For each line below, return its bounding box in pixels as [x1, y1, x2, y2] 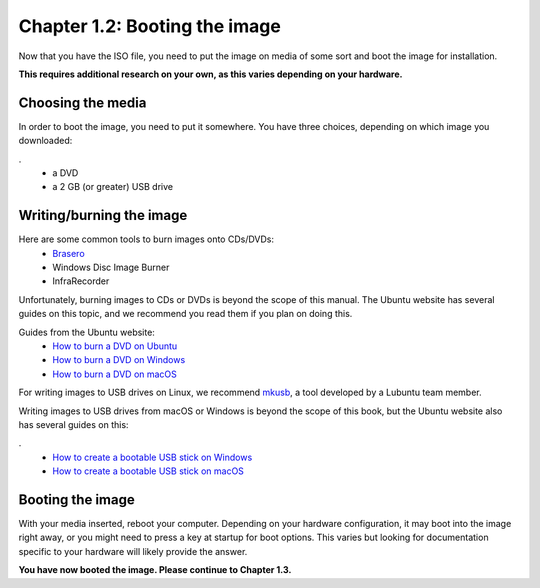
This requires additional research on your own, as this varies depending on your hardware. [18, 68, 403, 80]
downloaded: [18, 135, 73, 147]
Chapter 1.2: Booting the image [18, 15, 282, 37]
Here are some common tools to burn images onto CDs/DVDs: [18, 233, 275, 245]
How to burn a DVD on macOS [52, 368, 177, 380]
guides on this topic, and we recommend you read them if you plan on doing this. [18, 308, 353, 320]
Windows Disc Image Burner [52, 261, 170, 274]
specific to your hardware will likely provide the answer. [18, 545, 248, 557]
